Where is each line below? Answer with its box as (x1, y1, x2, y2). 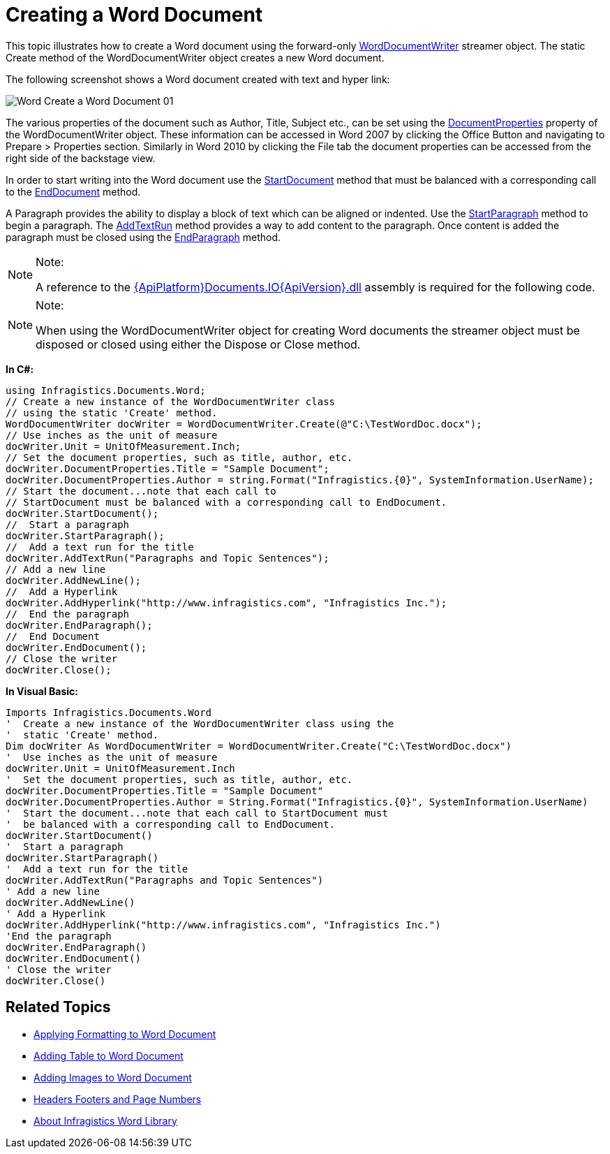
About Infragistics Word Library (34, 1114, 177, 1127)
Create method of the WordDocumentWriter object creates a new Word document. (6, 51, 385, 64)
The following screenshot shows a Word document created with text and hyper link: (6, 73, 390, 85)
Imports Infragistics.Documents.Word (6, 706, 212, 718)
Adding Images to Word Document (34, 1071, 192, 1083)
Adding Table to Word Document (34, 1049, 184, 1062)
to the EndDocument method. (6, 185, 141, 198)
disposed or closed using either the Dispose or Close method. (36, 337, 361, 351)
